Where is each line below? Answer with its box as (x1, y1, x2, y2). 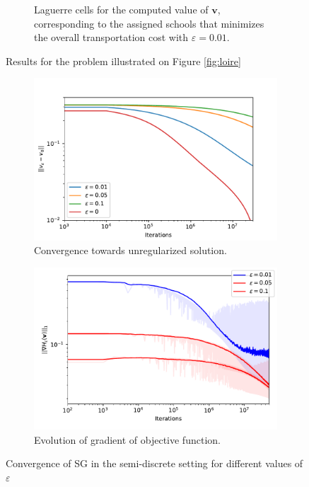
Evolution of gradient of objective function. (34, 432, 221, 447)
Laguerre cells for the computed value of (34, 2, 209, 16)
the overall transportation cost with (34, 30, 189, 45)
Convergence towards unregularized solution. (34, 243, 227, 258)
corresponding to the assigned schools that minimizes (34, 16, 264, 30)
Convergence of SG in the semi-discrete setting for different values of (6, 456, 303, 471)
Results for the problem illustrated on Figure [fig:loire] (6, 53, 241, 68)
